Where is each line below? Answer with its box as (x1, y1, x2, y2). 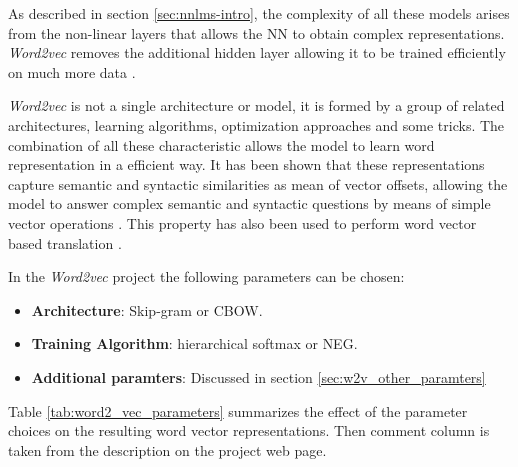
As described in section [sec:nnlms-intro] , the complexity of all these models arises (8, 3, 510, 23)
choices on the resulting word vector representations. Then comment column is (8, 420, 490, 441)
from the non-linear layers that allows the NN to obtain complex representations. (8, 22, 505, 43)
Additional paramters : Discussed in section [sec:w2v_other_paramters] (31, 366, 486, 387)
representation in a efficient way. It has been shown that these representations (8, 154, 485, 175)
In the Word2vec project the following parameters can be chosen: (8, 266, 405, 287)
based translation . (8, 232, 122, 253)
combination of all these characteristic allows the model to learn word (8, 134, 435, 155)
